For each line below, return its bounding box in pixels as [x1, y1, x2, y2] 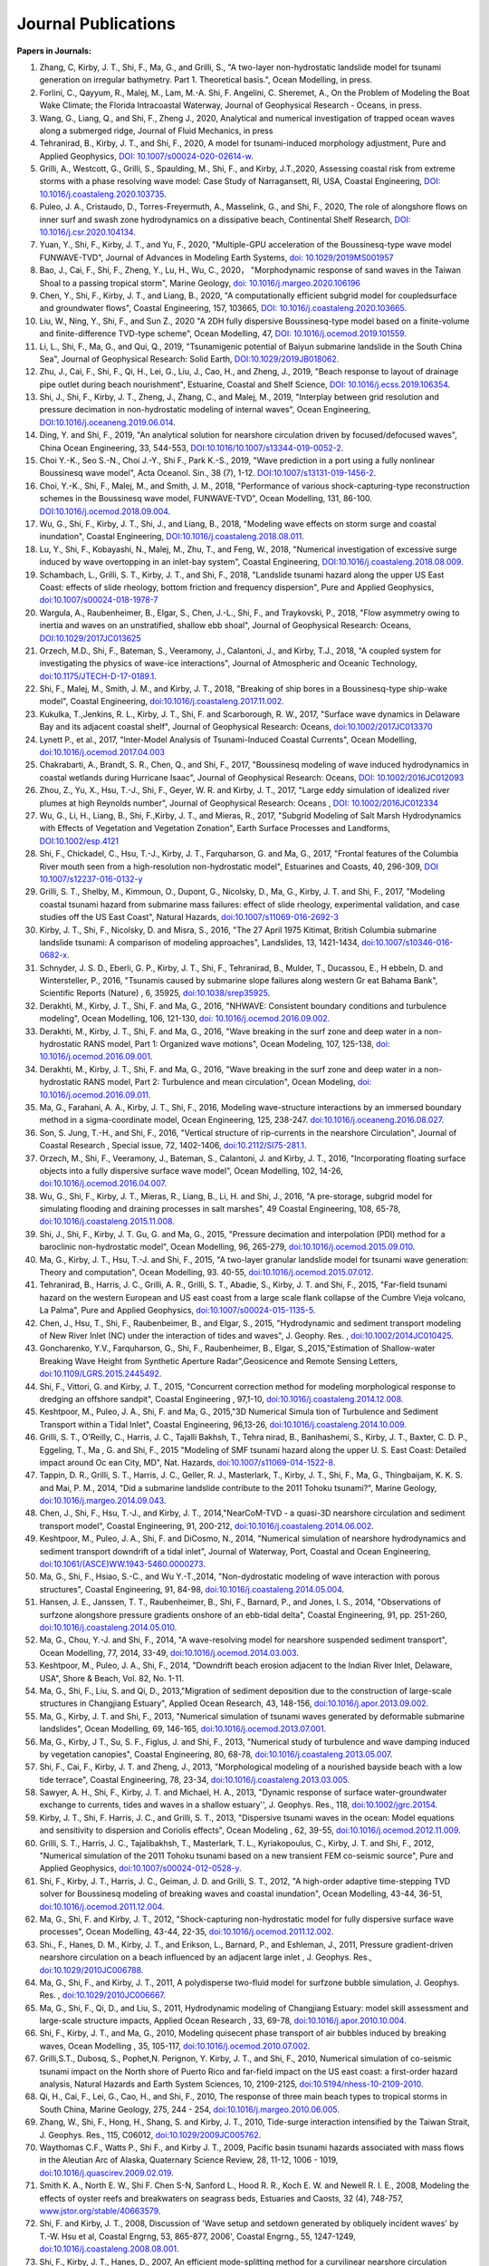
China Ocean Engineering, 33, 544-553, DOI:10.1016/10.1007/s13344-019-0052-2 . [39, 442, 344, 453]
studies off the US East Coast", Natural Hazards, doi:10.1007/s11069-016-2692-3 [39, 912, 340, 923]
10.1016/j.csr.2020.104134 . [39, 227, 136, 237]
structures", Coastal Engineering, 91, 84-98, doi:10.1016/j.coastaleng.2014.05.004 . [39, 1583, 345, 1594]
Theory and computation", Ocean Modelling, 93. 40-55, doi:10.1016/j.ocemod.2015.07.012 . [39, 1267, 374, 1278]
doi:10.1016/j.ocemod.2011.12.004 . [39, 1901, 165, 1912]
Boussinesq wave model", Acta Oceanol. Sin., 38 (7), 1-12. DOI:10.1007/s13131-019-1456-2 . [39, 468, 377, 479]
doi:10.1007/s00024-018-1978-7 [39, 595, 158, 605]
